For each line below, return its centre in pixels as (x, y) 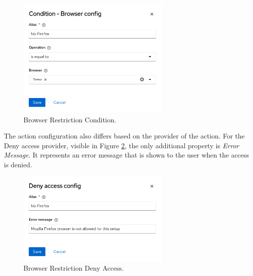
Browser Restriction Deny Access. (74, 268)
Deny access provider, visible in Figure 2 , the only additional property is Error (122, 145)
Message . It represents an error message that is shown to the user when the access (126, 155)
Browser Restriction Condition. (70, 119)
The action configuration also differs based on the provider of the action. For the (124, 136)
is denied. (18, 164)
